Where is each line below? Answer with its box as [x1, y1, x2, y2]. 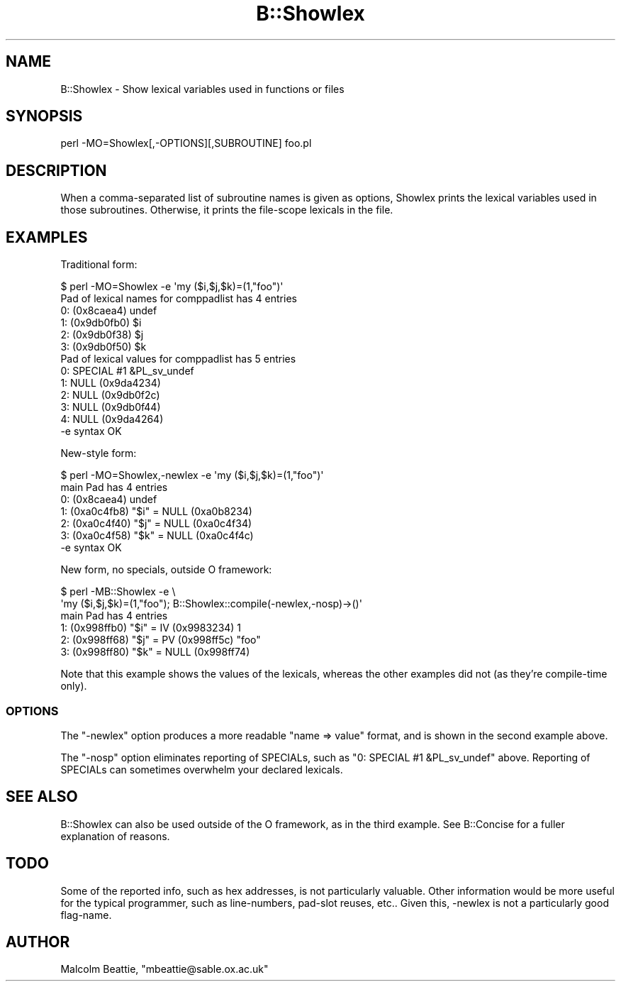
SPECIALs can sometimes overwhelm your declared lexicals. [60, 763, 343, 776]
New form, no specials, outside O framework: [60, 563, 272, 576]
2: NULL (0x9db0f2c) [60, 389, 160, 402]
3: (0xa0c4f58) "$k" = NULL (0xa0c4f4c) [60, 529, 254, 542]
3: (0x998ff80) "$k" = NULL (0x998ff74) [60, 646, 250, 658]
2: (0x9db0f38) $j [60, 329, 144, 341]
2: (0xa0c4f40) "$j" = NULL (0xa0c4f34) [60, 517, 252, 530]
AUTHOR [6, 932, 70, 951]
